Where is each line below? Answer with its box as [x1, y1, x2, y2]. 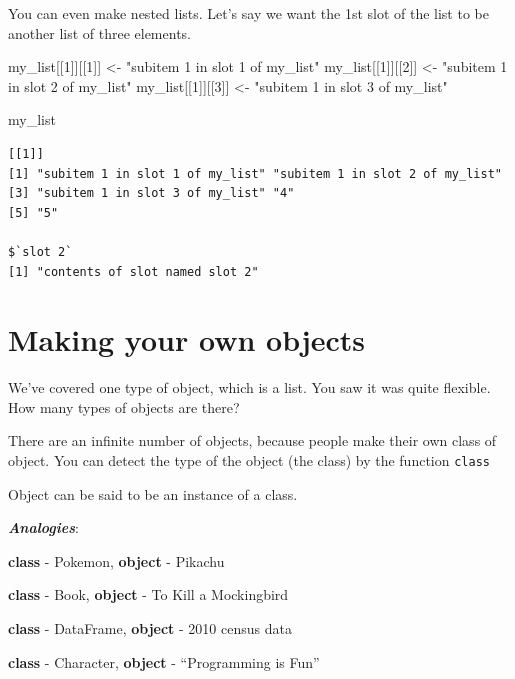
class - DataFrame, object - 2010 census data [8, 618, 292, 639]
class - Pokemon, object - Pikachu [8, 550, 225, 571]
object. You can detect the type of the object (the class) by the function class [8, 450, 490, 471]
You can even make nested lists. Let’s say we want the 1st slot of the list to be [8, 3, 489, 23]
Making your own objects [8, 319, 366, 360]
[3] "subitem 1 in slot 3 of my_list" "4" [8, 186, 295, 201]
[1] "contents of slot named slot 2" [8, 264, 259, 279]
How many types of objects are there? [8, 396, 240, 417]
